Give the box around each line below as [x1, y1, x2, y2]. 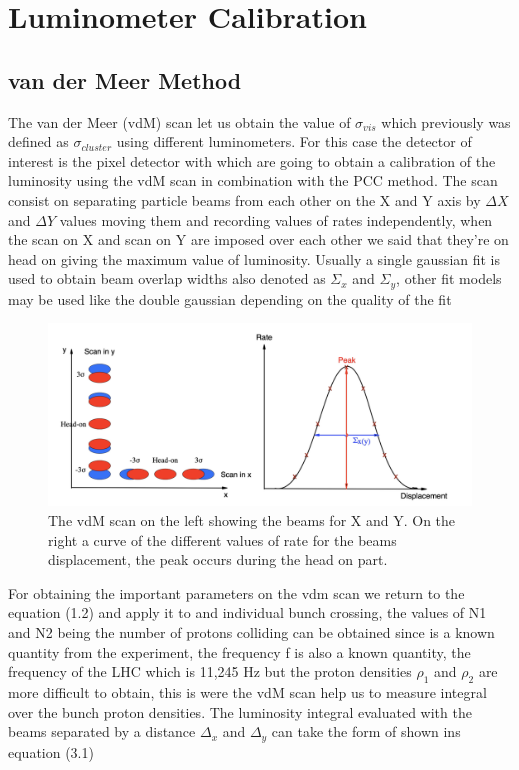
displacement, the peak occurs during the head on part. [48, 549, 388, 570]
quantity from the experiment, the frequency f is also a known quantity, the [8, 641, 471, 662]
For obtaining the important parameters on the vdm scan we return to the [8, 582, 465, 603]
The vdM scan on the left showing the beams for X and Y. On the [48, 509, 456, 530]
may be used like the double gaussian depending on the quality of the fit [8, 288, 452, 309]
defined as [8, 131, 69, 152]
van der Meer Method [8, 64, 242, 95]
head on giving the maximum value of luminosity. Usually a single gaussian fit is [8, 248, 501, 269]
